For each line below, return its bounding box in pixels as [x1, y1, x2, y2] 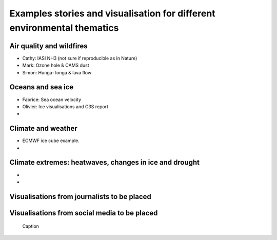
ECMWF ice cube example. [22, 137, 80, 144]
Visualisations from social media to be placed [9, 208, 158, 217]
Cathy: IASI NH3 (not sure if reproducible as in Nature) [22, 55, 137, 61]
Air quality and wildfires [9, 42, 88, 50]
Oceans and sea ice [9, 83, 74, 92]
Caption [22, 223, 39, 229]
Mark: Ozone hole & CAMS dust [22, 62, 89, 69]
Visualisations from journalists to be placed [9, 192, 151, 201]
